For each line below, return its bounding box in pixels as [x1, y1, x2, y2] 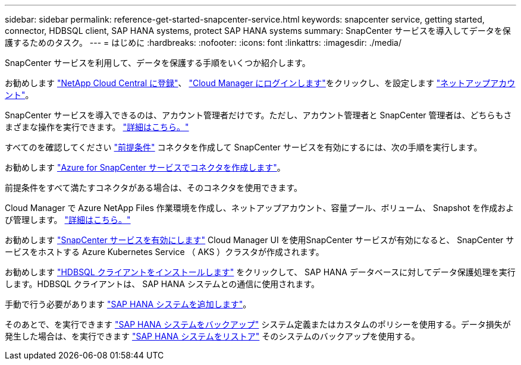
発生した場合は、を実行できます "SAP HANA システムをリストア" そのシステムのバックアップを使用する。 [5, 331, 420, 341]
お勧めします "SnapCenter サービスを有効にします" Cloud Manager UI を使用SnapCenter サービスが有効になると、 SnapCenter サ [5, 235, 514, 245]
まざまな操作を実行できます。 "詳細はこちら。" [5, 122, 189, 132]
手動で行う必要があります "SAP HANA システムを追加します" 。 [5, 299, 252, 309]
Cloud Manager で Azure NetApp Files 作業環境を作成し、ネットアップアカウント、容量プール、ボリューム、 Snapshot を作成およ [5, 203, 514, 213]
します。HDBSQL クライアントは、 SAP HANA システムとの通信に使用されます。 [5, 279, 319, 289]
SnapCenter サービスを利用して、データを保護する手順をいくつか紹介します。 [5, 58, 310, 68]
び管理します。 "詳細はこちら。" [5, 215, 131, 225]
